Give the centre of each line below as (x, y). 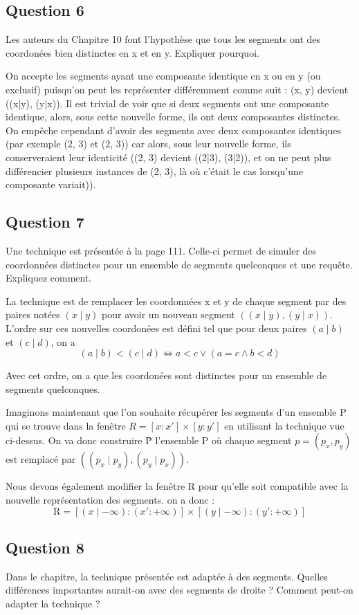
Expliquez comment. (49, 278)
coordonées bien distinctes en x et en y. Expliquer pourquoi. (132, 52)
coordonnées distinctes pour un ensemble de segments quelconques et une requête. (179, 264)
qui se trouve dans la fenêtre (66, 425)
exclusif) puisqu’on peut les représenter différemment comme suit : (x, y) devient (177, 89)
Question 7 (45, 222)
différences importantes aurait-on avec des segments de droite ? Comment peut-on (179, 590)
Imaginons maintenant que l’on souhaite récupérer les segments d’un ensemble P (176, 412)
